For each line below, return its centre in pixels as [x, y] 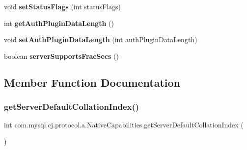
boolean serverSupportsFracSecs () [61, 56]
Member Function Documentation [92, 82]
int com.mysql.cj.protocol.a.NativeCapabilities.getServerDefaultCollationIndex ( [124, 125]
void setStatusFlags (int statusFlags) [62, 6]
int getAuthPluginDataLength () [59, 23]
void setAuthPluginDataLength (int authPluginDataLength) [101, 39]
